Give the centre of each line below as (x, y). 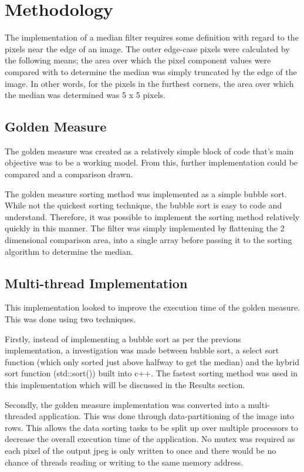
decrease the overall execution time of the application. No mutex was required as (150, 439)
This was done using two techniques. (70, 319)
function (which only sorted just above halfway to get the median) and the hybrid (152, 361)
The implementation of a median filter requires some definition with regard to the (152, 37)
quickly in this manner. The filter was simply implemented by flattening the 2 (145, 228)
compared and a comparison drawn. (69, 174)
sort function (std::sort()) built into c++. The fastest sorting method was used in (151, 373)
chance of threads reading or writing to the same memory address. (124, 462)
